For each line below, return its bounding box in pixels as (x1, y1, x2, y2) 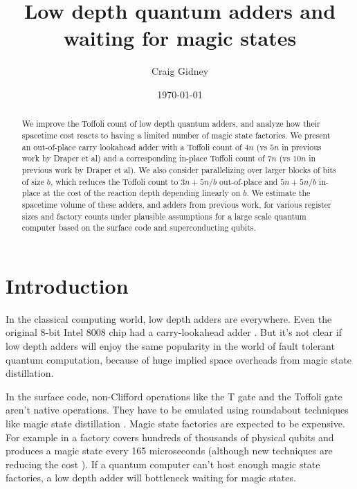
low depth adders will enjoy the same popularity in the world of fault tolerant (6, 338, 335, 353)
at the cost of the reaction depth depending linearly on (43, 187, 241, 199)
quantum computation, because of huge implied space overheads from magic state (6, 352, 352, 366)
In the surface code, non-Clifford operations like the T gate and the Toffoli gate (6, 389, 342, 403)
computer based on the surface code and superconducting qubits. (21, 222, 256, 233)
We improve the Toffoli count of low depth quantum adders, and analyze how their (21, 118, 320, 130)
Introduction (6, 271, 129, 299)
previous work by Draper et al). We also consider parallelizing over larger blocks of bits (21, 163, 336, 175)
